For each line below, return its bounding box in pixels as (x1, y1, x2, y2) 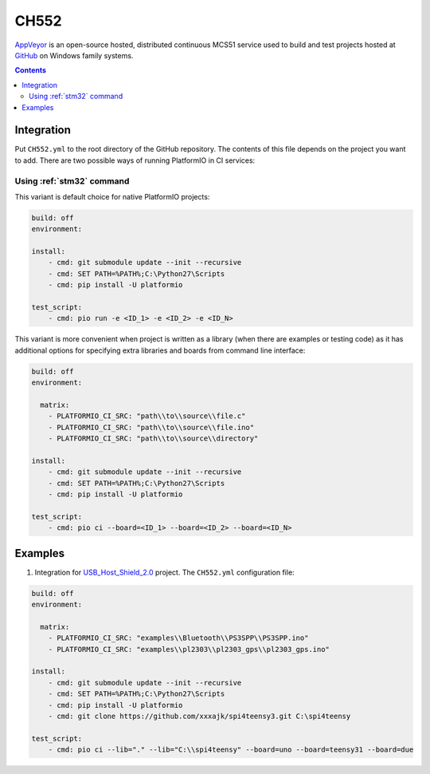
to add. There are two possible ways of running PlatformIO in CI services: (14, 156, 256, 165)
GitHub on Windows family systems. (14, 50, 134, 60)
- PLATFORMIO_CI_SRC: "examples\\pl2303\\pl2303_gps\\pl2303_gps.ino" (48, 645, 330, 654)
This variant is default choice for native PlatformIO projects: (14, 192, 210, 201)
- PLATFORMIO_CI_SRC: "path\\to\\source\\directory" (48, 434, 259, 443)
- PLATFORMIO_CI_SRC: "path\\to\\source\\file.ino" (48, 423, 255, 432)
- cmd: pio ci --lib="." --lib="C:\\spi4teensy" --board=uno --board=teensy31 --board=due (48, 745, 414, 754)
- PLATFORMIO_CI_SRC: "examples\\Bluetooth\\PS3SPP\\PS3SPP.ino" (48, 634, 309, 642)
